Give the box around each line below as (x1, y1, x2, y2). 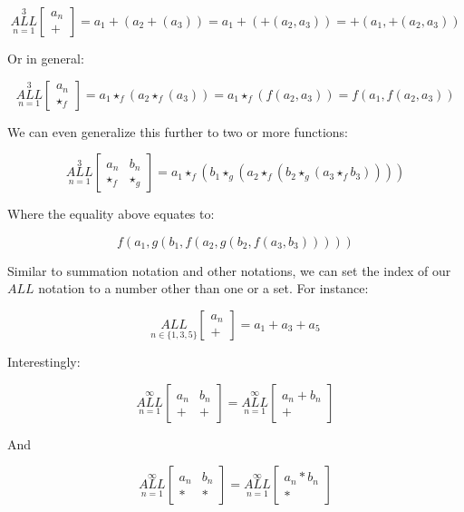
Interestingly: (7, 352, 81, 371)
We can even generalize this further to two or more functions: (7, 122, 348, 141)
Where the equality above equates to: (7, 204, 215, 223)
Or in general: (7, 49, 84, 67)
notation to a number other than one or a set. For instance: (38, 279, 369, 298)
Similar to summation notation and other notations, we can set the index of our (7, 261, 451, 280)
